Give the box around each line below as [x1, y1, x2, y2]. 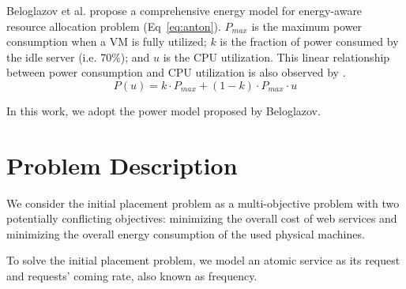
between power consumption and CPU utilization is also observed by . [6, 64, 346, 81]
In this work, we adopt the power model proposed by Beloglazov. [6, 102, 321, 118]
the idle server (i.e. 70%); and [6, 48, 150, 65]
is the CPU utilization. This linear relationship [163, 48, 390, 65]
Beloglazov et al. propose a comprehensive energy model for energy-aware [6, 2, 363, 18]
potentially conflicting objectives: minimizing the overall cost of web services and [6, 210, 397, 227]
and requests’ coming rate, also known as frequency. [6, 268, 258, 284]
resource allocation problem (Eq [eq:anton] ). [6, 17, 221, 34]
